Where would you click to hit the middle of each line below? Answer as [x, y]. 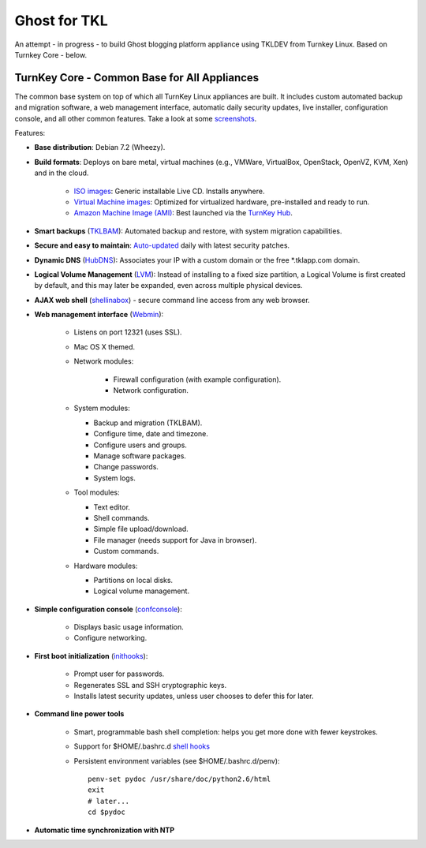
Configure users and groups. [140, 445]
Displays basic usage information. [129, 627]
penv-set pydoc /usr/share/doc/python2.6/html [179, 779]
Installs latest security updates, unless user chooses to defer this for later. [194, 696]
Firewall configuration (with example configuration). [197, 379]
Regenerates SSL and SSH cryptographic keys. [150, 685]
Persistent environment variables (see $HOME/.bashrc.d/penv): [177, 760]
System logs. [114, 478]
